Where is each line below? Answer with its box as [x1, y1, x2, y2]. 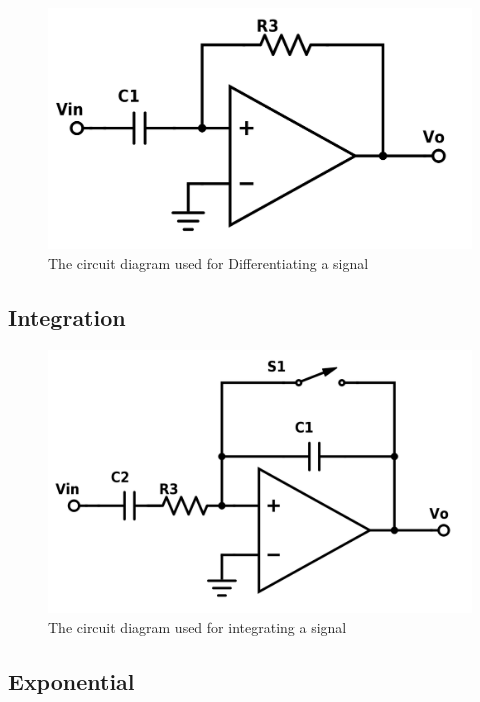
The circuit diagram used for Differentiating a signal [48, 252, 369, 273]
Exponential [8, 665, 135, 696]
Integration [8, 301, 126, 332]
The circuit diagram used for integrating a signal [48, 616, 347, 637]
